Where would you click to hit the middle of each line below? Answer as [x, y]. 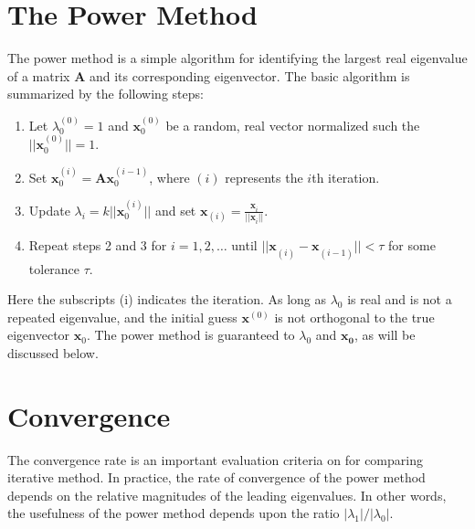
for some [412, 245]
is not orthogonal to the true [354, 317]
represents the [264, 177]
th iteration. [346, 177]
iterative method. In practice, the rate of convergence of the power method [216, 477]
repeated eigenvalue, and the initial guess [122, 317]
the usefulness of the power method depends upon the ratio [174, 513]
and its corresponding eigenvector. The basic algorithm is [249, 75]
